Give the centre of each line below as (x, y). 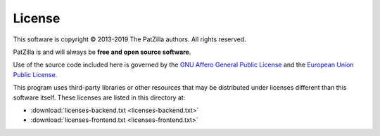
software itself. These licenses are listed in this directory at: (99, 97)
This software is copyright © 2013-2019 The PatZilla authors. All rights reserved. (129, 39)
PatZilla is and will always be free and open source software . (102, 52)
